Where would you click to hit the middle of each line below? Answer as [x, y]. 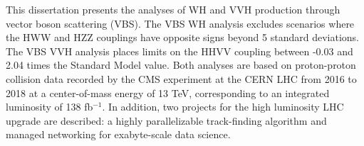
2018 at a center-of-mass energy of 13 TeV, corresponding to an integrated [168, 92]
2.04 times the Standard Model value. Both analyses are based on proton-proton [181, 65]
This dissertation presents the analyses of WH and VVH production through [173, 9]
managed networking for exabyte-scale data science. [118, 134]
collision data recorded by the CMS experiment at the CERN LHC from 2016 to [181, 78]
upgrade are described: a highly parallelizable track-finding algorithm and [166, 120]
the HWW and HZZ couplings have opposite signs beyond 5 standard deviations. [182, 37]
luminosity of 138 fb [50, 107]
